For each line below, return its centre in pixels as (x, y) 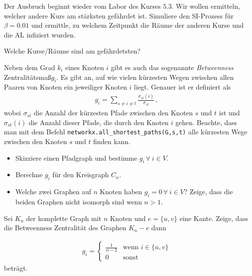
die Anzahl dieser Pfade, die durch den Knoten (98, 122)
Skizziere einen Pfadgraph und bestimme (76, 157)
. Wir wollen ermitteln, (206, 6)
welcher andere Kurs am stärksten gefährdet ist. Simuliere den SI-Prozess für (119, 15)
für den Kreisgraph (81, 175)
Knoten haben (121, 192)
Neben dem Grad (30, 67)
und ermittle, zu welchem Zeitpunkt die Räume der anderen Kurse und (137, 25)
